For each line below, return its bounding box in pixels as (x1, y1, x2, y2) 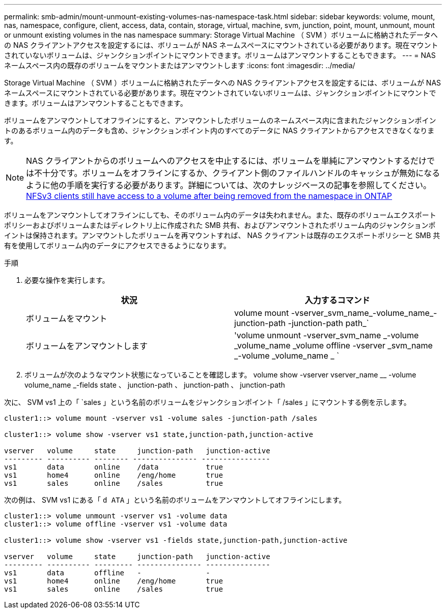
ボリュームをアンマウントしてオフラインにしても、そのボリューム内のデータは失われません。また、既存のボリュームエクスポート (4, 211, 436, 219)
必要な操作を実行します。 (24, 276, 109, 284)
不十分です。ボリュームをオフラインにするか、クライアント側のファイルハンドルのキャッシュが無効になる (34, 168, 440, 178)
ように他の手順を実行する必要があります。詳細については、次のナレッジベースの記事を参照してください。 (26, 180, 431, 190)
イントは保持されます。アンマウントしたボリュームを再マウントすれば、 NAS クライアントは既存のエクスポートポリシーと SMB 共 (4, 231, 440, 240)
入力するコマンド (304, 295, 370, 305)
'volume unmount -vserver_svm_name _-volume (234, 330, 419, 340)
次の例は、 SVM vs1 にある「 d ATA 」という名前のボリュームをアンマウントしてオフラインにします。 (4, 495, 346, 504)
